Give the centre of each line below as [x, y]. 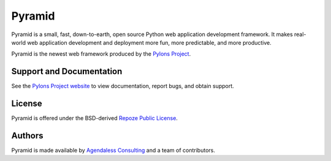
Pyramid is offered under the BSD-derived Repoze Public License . [94, 118]
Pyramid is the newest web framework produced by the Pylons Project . [101, 54]
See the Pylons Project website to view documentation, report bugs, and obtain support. [123, 86]
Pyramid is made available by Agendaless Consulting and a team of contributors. [113, 151]
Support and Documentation [67, 71]
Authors [27, 136]
